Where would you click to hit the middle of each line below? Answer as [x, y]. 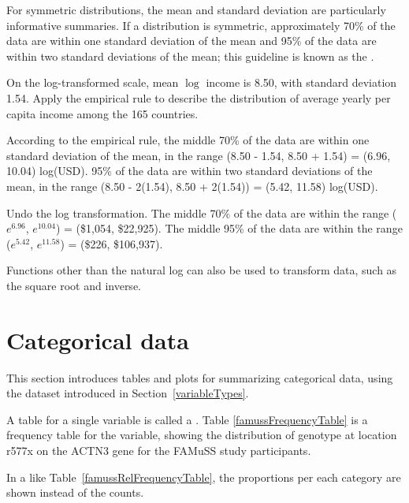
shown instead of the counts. [75, 492]
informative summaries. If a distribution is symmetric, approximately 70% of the [201, 25]
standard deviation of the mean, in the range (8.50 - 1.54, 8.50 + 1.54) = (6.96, [199, 155]
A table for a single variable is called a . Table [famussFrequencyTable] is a [187, 419]
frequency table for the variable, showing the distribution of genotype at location [202, 435]
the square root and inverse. [74, 285]
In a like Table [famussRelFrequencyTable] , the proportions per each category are [204, 477]
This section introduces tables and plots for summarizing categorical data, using [200, 377]
